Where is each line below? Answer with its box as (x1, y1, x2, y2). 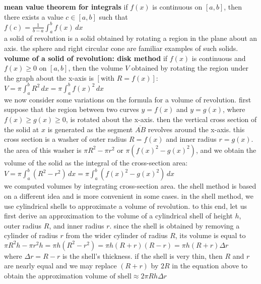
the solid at (4, 124, 39, 134)
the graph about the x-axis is (4, 72, 94, 83)
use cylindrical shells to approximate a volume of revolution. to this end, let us (4, 200, 247, 211)
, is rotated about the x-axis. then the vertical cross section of (66, 113, 257, 124)
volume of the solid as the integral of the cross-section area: (4, 157, 188, 167)
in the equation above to (172, 260, 248, 271)
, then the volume (68, 63, 123, 73)
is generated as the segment (47, 124, 133, 134)
